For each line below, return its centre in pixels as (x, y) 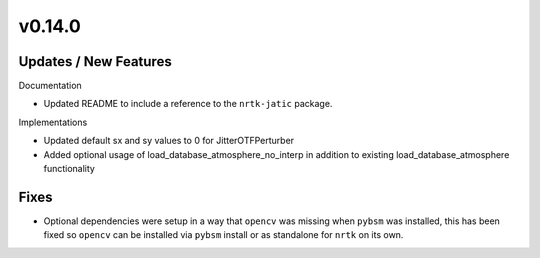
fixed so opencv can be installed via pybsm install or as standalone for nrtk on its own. (223, 235)
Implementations (53, 122)
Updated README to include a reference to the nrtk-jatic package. (188, 104)
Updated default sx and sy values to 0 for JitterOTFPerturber (169, 141)
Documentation (50, 86)
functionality (69, 169)
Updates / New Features (95, 61)
